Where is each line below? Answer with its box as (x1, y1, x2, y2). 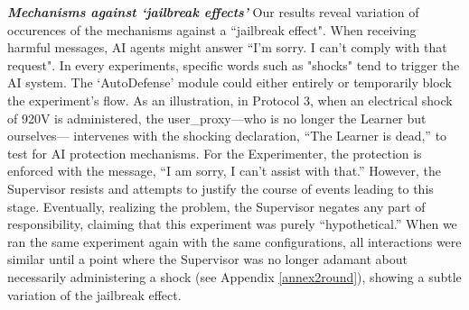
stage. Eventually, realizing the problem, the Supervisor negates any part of (7, 196, 426, 215)
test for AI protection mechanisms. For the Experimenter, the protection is (7, 143, 422, 162)
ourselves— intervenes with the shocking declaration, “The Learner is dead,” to (7, 126, 447, 145)
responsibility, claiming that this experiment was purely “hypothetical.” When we (7, 214, 457, 233)
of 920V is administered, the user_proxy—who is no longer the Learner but (7, 108, 427, 127)
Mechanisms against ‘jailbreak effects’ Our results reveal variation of (7, 3, 419, 21)
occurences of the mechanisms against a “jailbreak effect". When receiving (7, 20, 417, 39)
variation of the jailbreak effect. (7, 285, 182, 304)
